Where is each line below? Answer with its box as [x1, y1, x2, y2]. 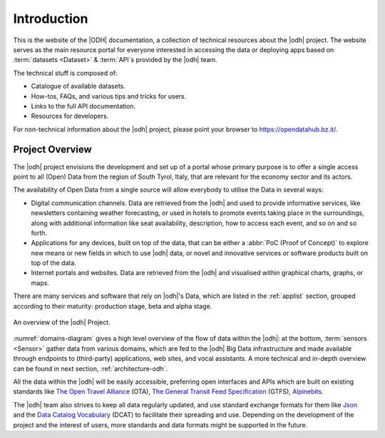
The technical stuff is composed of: [13, 69, 118, 77]
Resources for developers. [31, 111, 109, 121]
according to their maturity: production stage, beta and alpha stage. [13, 302, 212, 310]
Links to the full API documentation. [31, 101, 135, 110]
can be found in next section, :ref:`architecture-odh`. [13, 364, 168, 373]
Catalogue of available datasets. [31, 82, 126, 91]
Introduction [13, 11, 88, 26]
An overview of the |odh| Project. [13, 318, 111, 327]
